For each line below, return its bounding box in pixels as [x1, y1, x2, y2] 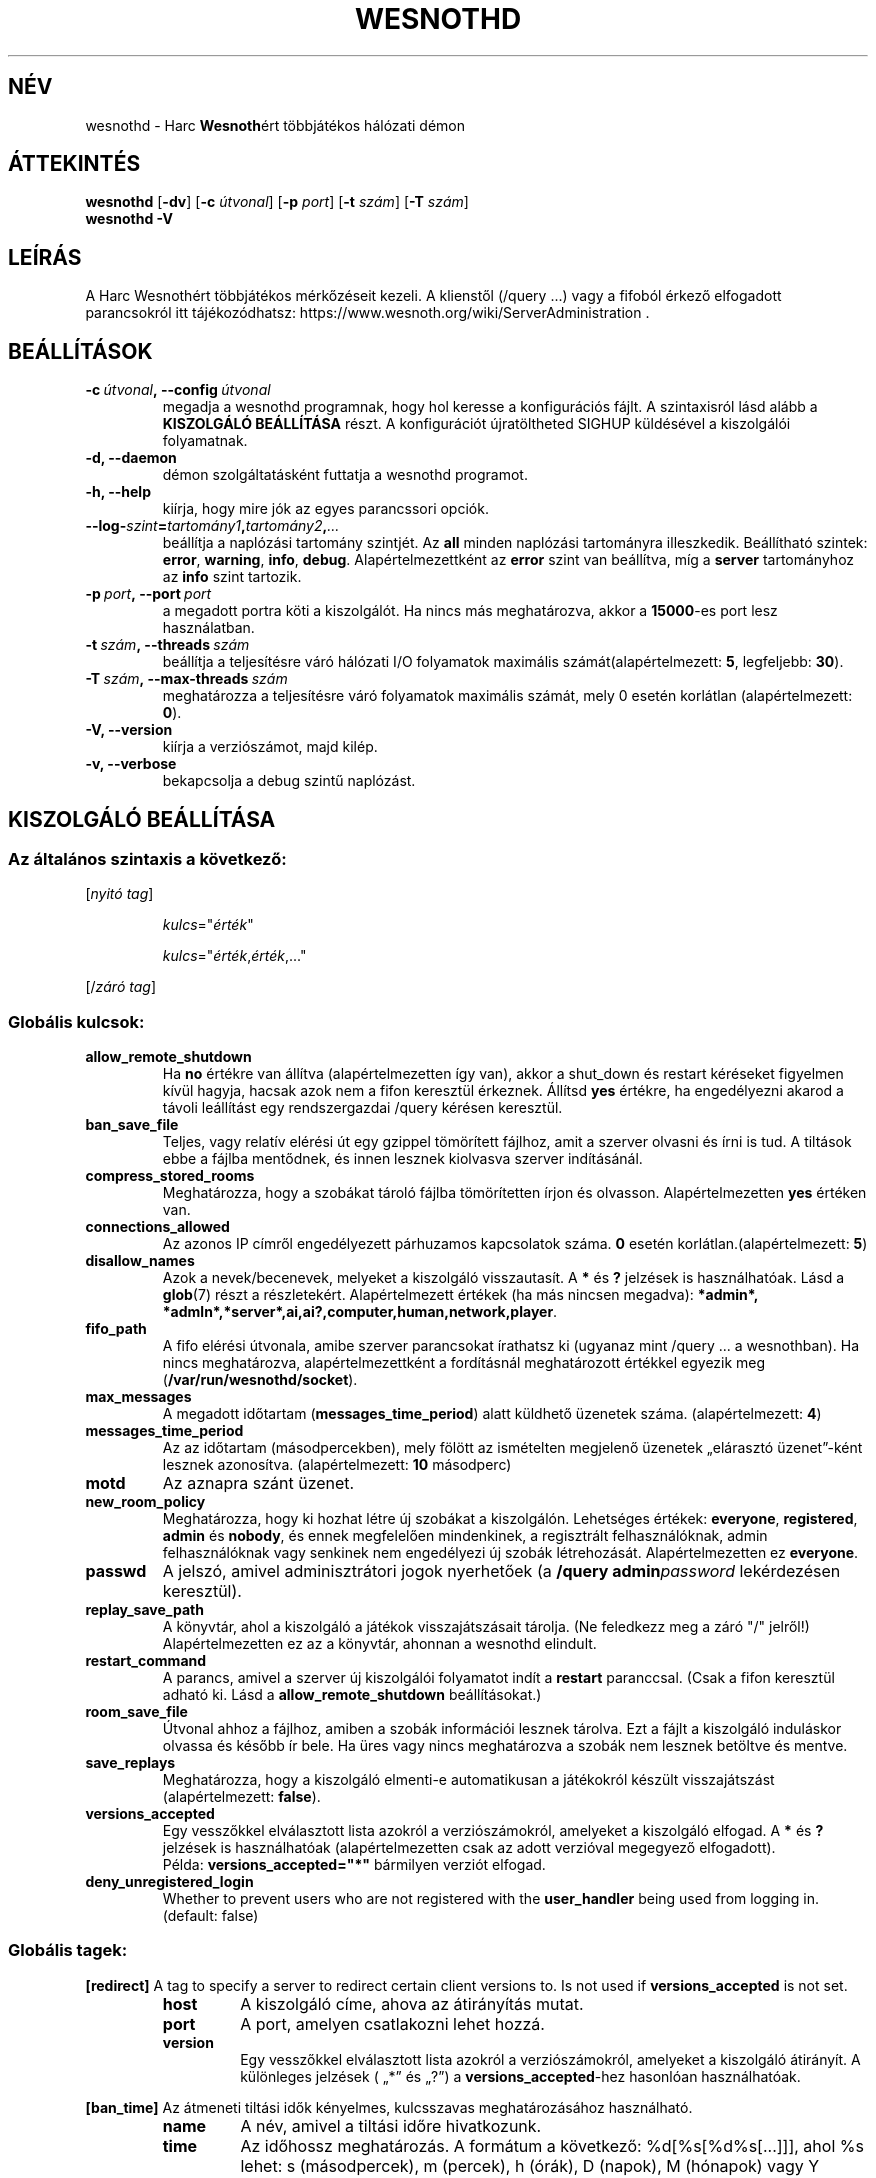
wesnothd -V [85, 210, 173, 228]
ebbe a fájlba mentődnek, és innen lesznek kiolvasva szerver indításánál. [162, 1150, 643, 1168]
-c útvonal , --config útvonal [85, 381, 271, 399]
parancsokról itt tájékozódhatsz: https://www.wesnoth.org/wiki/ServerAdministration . [85, 304, 650, 322]
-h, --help [85, 483, 151, 501]
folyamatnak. [162, 432, 248, 450]
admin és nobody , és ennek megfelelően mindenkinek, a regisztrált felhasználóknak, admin [162, 1527, 768, 1545]
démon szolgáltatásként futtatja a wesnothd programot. [162, 466, 528, 484]
